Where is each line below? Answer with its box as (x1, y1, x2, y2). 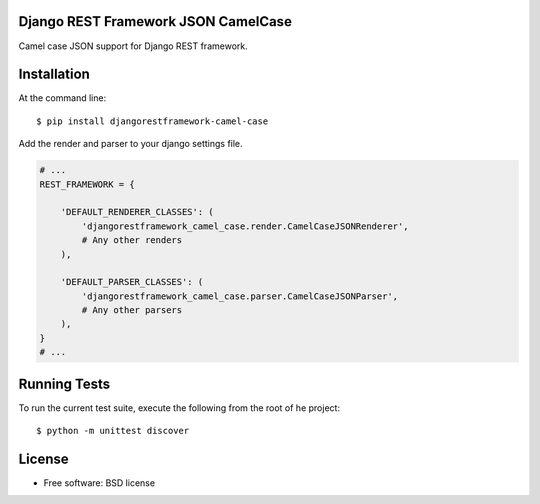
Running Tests (18, 375, 110, 392)
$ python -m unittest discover (36, 425, 190, 437)
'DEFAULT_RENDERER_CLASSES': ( (60, 206, 214, 218)
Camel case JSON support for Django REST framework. (18, 40, 249, 52)
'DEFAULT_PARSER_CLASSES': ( (60, 276, 204, 288)
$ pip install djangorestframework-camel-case (36, 115, 269, 127)
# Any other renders (81, 235, 183, 246)
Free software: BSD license (43, 477, 155, 489)
